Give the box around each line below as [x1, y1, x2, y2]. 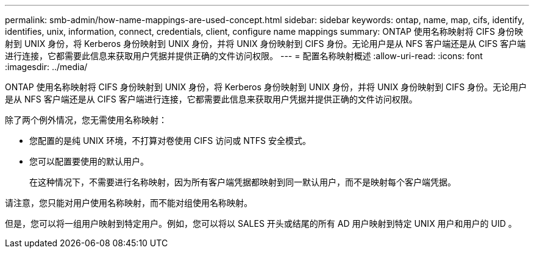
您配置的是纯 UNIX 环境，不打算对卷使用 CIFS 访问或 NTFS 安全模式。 [29, 135, 311, 146]
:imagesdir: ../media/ [5, 62, 88, 72]
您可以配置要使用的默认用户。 [29, 156, 149, 166]
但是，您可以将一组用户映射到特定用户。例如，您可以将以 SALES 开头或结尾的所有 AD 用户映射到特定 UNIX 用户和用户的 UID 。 [5, 218, 517, 229]
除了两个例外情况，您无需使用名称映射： [5, 115, 167, 125]
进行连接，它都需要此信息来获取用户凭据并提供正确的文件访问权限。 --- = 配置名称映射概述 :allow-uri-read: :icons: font [5, 51, 483, 61]
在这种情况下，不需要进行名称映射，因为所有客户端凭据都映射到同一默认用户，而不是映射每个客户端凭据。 [29, 177, 456, 187]
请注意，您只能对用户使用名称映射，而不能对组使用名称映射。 [5, 198, 252, 208]
